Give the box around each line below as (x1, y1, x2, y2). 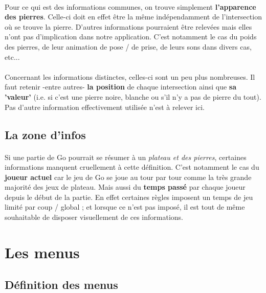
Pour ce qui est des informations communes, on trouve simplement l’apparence (5, 1, 256, 12)
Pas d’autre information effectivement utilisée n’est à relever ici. (5, 101, 205, 112)
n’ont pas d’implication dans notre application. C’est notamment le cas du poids (5, 31, 257, 42)
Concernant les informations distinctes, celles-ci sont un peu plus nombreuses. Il (5, 71, 255, 82)
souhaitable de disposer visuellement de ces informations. (5, 212, 183, 222)
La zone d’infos (5, 126, 86, 142)
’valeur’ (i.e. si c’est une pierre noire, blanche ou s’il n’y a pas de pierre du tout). (5, 91, 261, 102)
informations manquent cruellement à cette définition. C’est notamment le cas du (5, 162, 259, 172)
